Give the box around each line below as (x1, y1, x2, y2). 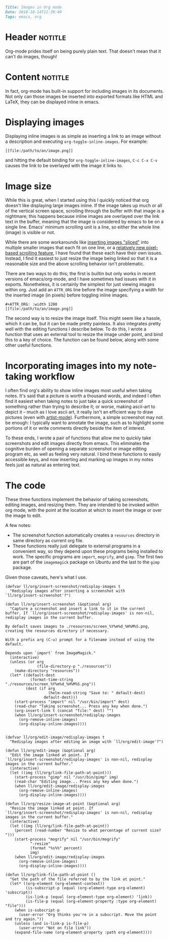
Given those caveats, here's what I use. (5, 574, 87, 580)
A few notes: (5, 522, 32, 529)
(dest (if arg (25, 686, 55, 691)
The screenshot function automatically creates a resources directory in (12, 532, 160, 538)
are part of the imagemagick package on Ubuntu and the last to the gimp (12, 559, 160, 565)
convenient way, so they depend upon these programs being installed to (12, 548, 163, 554)
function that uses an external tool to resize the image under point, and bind (5, 331, 163, 337)
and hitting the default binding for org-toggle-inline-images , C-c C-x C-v (5, 157, 158, 163)
